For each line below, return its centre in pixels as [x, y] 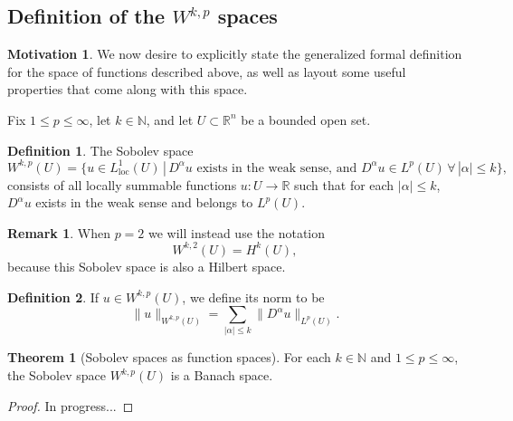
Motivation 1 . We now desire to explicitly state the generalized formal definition [235, 54]
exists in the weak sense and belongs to [144, 202]
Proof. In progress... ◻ [71, 405]
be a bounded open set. [306, 119]
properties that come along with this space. [128, 89]
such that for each [344, 184]
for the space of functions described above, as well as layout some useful [207, 71]
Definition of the [86, 16]
